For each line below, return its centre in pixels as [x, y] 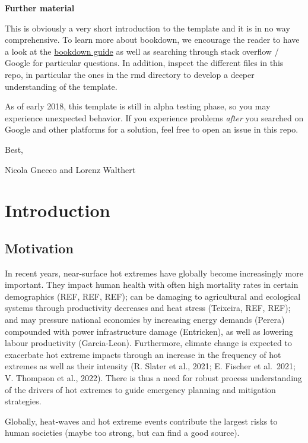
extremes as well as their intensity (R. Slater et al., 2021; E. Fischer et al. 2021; [150, 366]
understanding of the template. [61, 86]
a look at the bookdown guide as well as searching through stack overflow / [142, 51]
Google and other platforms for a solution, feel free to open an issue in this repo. [152, 129]
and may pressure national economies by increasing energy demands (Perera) [145, 320]
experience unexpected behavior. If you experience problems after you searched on [154, 117]
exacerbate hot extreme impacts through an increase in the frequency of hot [143, 354]
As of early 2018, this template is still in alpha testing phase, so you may [138, 106]
